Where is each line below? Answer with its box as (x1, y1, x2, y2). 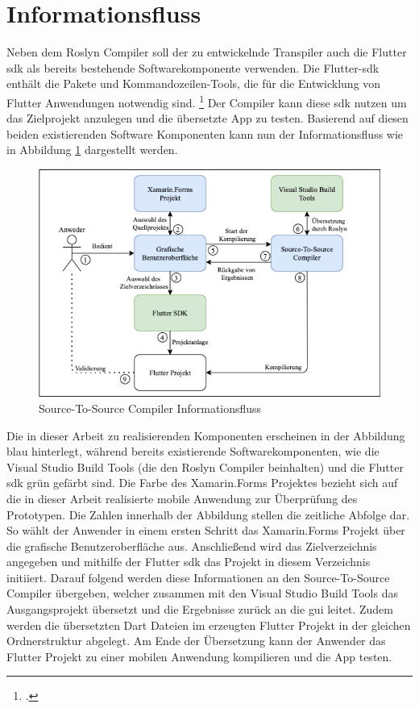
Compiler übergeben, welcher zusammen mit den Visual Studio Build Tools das (6, 585, 398, 602)
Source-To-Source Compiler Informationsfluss (39, 399, 262, 416)
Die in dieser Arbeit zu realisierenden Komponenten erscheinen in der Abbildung (6, 427, 405, 444)
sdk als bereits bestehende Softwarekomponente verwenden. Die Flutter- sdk (6, 59, 380, 76)
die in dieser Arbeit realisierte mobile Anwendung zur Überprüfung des (6, 489, 358, 506)
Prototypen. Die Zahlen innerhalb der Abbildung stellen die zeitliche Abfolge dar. (6, 506, 410, 523)
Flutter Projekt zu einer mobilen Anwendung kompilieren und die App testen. (6, 648, 392, 664)
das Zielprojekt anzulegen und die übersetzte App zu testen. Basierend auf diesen (6, 110, 409, 127)
